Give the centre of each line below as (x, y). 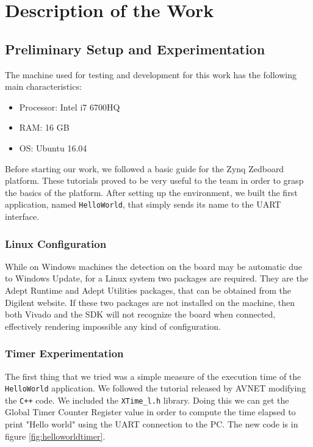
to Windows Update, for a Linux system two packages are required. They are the (156, 278)
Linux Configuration (56, 243)
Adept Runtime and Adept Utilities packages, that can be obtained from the (148, 290)
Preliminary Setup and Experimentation (135, 49)
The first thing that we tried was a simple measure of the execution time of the (153, 376)
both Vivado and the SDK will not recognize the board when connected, (140, 314)
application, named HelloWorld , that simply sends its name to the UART (143, 204)
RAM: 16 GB (44, 127)
